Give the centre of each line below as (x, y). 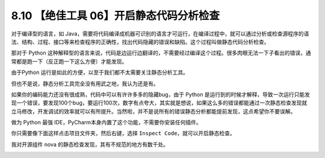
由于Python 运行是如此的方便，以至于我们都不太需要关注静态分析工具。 (100, 73)
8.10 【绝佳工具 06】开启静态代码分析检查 (115, 16)
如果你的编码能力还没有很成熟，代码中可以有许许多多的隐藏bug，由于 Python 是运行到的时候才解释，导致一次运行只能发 (160, 94)
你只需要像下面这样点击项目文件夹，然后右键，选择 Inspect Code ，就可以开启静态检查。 (123, 133)
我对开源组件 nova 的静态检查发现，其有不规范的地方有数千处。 (90, 144)
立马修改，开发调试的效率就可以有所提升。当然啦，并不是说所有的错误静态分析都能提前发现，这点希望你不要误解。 (153, 111)
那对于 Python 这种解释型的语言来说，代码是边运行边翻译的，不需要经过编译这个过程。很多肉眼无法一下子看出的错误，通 (161, 53)
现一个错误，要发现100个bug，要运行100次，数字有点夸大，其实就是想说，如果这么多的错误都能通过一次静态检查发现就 (159, 103)
